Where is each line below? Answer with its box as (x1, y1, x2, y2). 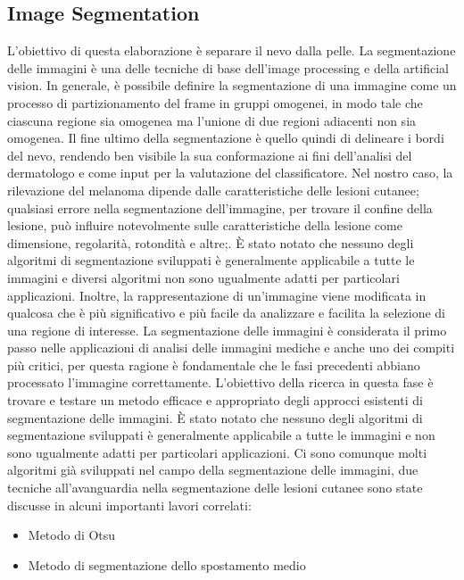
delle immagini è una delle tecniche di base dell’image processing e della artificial (7, 58, 449, 77)
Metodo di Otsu (28, 526, 116, 544)
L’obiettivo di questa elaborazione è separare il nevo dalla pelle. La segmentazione (7, 41, 456, 60)
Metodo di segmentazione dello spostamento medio (28, 555, 306, 574)
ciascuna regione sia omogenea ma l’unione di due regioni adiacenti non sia (7, 111, 417, 129)
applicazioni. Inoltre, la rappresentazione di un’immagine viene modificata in (7, 286, 427, 304)
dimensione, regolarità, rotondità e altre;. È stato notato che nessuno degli (7, 233, 414, 252)
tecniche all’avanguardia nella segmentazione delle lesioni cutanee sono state (7, 478, 423, 497)
